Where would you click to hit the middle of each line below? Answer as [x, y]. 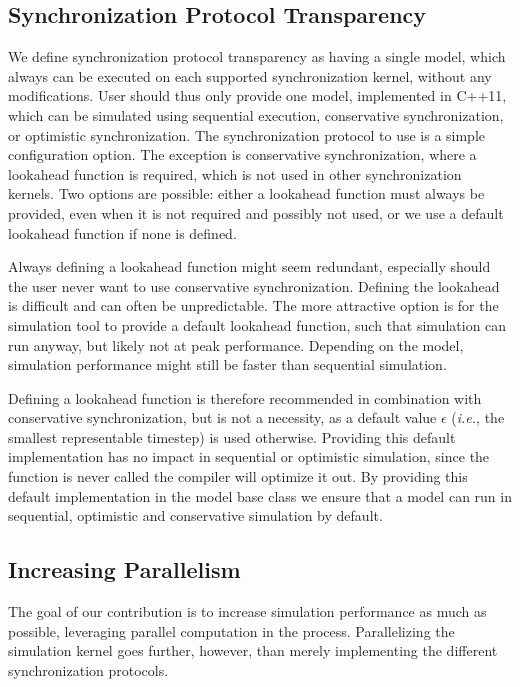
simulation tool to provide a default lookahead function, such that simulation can [257, 324]
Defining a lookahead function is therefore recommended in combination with [245, 397]
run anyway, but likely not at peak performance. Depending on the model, [236, 344]
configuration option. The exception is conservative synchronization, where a [242, 154]
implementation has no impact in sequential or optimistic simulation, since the [249, 456]
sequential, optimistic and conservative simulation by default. [195, 515]
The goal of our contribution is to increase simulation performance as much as [247, 611]
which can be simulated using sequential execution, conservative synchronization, [256, 114]
